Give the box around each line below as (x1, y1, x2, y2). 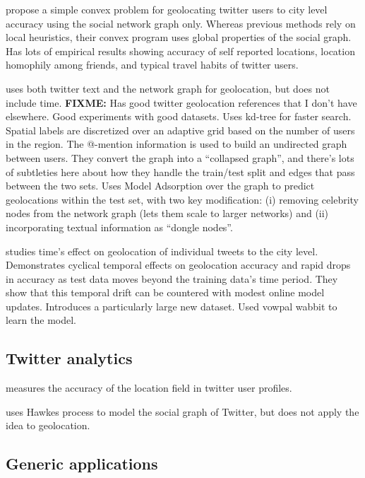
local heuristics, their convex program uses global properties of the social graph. (6, 30, 352, 45)
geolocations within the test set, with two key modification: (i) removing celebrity (6, 192, 359, 206)
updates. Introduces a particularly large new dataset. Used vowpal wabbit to (6, 298, 337, 313)
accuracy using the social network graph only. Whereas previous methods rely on (6, 16, 356, 30)
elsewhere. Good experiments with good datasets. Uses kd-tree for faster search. (6, 109, 352, 124)
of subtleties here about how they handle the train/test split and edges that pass (6, 164, 355, 179)
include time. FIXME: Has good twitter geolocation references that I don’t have (6, 95, 357, 110)
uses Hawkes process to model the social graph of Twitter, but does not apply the (6, 404, 359, 419)
